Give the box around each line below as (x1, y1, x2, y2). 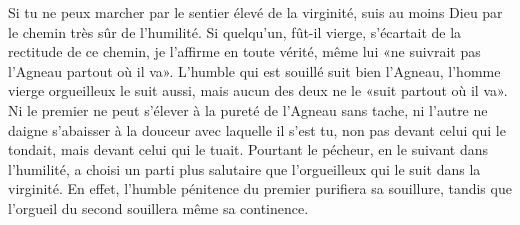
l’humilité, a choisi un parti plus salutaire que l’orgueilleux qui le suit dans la (8, 158, 481, 179)
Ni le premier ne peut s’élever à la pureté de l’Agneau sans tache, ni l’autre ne (8, 99, 488, 120)
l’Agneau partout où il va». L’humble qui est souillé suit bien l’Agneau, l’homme (8, 60, 501, 81)
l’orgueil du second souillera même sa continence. (8, 197, 309, 218)
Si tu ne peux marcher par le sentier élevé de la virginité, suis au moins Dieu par (8, 2, 503, 22)
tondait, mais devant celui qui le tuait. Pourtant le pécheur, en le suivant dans (8, 139, 489, 160)
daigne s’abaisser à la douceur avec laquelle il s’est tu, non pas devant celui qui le (8, 119, 506, 140)
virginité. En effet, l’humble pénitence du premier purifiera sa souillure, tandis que (8, 178, 512, 199)
